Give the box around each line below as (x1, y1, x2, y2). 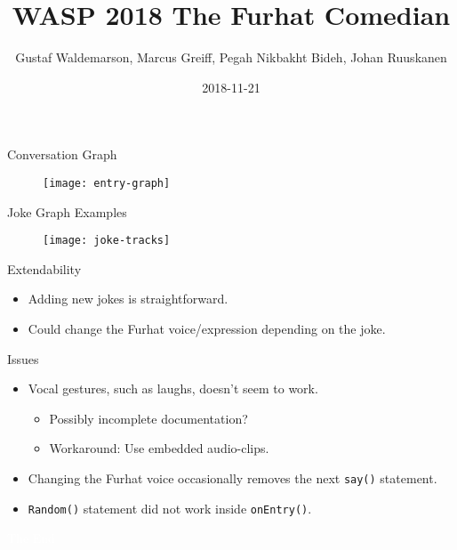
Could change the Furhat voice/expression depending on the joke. (28, 319, 386, 337)
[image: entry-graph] (43, 176, 171, 190)
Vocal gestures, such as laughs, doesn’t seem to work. (28, 379, 318, 398)
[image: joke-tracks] (43, 234, 171, 247)
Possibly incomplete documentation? (49, 408, 248, 427)
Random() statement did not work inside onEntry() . (28, 498, 312, 517)
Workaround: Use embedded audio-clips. (49, 439, 269, 457)
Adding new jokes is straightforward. (28, 289, 228, 308)
